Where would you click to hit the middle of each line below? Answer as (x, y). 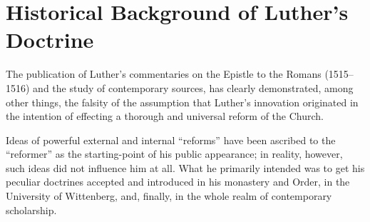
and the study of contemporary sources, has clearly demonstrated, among (193, 87)
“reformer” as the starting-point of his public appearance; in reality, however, (174, 154)
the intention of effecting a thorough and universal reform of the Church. (165, 116)
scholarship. (31, 210)
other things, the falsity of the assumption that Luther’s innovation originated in (182, 102)
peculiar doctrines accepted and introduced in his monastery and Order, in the (178, 182)
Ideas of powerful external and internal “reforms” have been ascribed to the (171, 140)
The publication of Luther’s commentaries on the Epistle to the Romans (164, 74)
